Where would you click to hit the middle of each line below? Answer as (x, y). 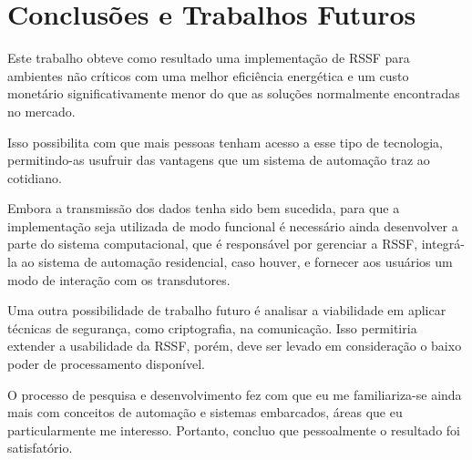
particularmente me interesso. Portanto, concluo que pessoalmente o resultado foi (234, 429)
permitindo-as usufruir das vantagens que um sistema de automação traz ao (219, 160)
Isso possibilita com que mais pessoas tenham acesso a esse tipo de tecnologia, (225, 142)
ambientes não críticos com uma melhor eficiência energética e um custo (208, 75)
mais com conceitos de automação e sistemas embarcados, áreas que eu (205, 412)
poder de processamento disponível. (106, 364)
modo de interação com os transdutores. (119, 279)
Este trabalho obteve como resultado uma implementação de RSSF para (209, 58)
